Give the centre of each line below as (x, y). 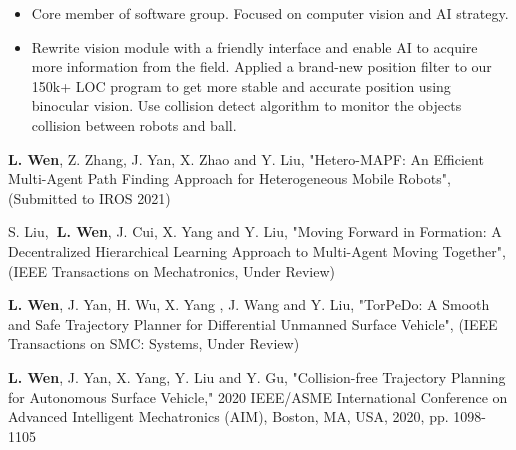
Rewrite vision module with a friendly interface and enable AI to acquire (254, 46)
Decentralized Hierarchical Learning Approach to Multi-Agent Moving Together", (257, 250)
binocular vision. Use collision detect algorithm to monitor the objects (246, 105)
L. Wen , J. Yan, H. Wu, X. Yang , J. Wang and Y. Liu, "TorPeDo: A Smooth (249, 304)
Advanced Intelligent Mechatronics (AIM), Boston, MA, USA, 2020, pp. (228, 416)
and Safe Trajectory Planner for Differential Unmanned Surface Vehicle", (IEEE (253, 323)
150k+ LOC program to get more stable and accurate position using (241, 85)
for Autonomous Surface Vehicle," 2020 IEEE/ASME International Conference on (258, 396)
